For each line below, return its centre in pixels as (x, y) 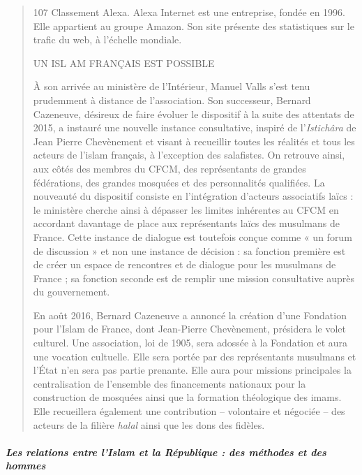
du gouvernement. (71, 292)
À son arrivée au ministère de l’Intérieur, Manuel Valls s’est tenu (172, 86)
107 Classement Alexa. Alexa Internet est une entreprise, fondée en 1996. (189, 12)
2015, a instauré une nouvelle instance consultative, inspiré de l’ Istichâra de (195, 127)
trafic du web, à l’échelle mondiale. (107, 39)
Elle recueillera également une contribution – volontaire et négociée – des (189, 411)
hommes (26, 466)
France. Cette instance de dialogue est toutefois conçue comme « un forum (193, 236)
